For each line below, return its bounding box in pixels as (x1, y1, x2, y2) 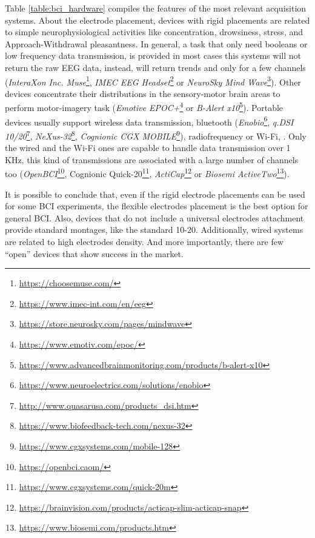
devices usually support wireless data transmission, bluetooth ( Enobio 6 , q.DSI (5, 113, 294, 128)
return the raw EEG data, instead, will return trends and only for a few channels (5, 61, 306, 73)
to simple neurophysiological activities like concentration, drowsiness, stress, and (5, 25, 303, 38)
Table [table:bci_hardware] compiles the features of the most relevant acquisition (5, 2, 307, 14)
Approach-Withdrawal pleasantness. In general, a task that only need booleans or (5, 37, 308, 50)
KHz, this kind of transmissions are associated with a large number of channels (5, 153, 299, 166)
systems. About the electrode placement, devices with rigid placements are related (5, 13, 310, 26)
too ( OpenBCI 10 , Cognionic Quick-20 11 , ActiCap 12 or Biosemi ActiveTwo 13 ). (5, 166, 290, 180)
